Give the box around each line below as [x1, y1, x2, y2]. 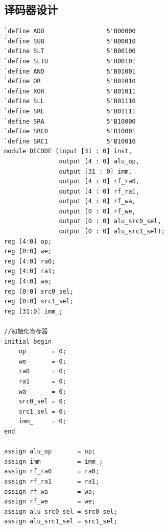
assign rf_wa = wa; [4, 488, 95, 495]
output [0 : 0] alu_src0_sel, [59, 218, 161, 225]
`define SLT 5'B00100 [4, 47, 136, 55]
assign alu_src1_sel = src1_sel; [4, 518, 117, 525]
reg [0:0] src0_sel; [4, 287, 74, 295]
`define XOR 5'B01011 [4, 87, 136, 95]
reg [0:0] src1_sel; [4, 298, 74, 305]
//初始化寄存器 [4, 328, 48, 335]
